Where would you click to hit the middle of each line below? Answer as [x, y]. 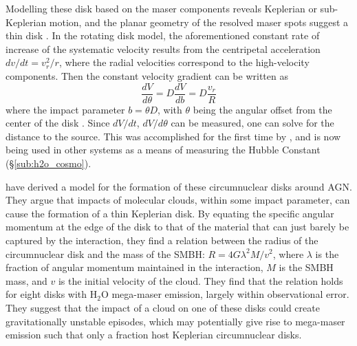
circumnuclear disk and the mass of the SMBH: [105, 253]
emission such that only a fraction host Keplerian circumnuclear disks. [154, 335]
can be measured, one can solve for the [252, 123]
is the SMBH [306, 267]
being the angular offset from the [262, 109]
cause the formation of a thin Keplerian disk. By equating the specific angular [170, 213]
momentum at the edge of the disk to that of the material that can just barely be [177, 227]
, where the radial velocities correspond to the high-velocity [184, 62]
